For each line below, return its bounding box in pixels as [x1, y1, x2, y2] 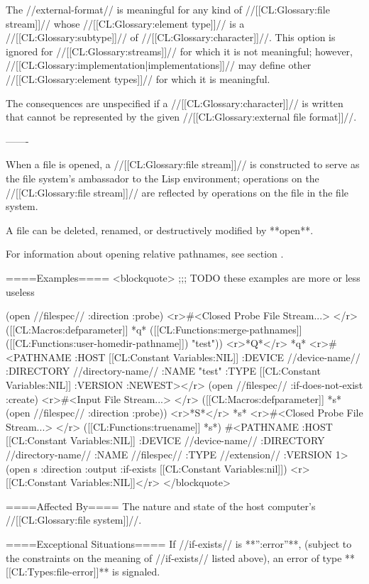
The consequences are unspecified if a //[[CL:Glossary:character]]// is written [6, 95, 343, 110]
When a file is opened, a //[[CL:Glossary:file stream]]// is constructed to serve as [6, 157, 360, 172]
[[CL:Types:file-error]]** [6, 564, 109, 579]
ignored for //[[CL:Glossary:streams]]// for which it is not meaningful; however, [6, 43, 353, 58]
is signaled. [112, 564, 160, 579]
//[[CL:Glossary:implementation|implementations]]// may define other [6, 57, 312, 72]
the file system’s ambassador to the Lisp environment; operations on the [6, 170, 319, 185]
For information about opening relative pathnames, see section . [6, 246, 284, 261]
